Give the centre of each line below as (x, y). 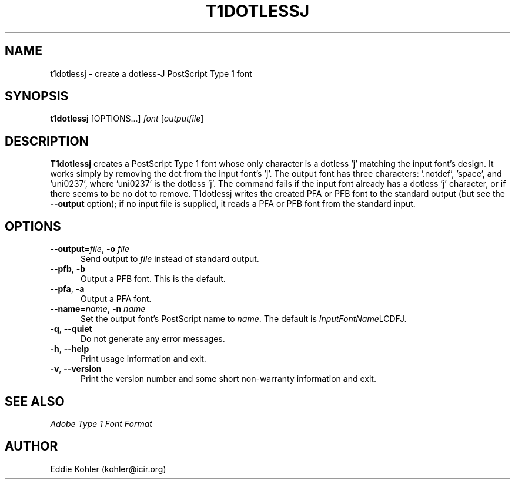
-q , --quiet (71, 329)
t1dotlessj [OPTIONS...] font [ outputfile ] (127, 119)
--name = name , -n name (98, 309)
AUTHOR (31, 446)
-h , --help (70, 349)
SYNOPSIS (37, 96)
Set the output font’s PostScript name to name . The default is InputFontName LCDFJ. (244, 319)
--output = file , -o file (90, 249)
